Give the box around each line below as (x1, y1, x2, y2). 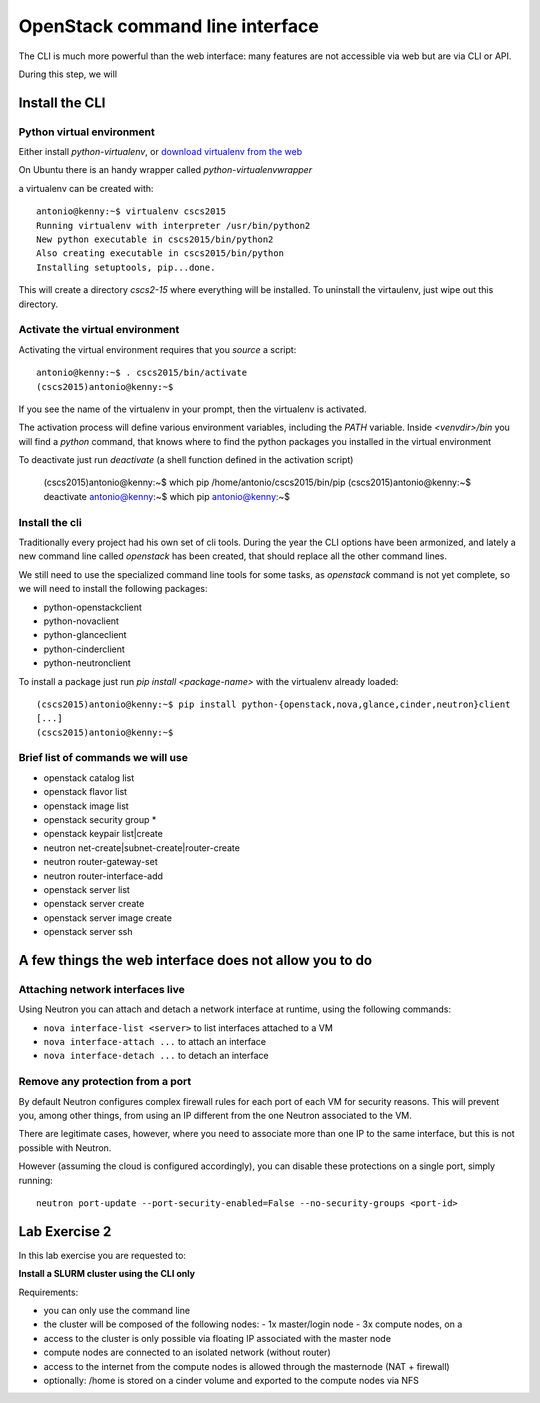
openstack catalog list (43, 771, 135, 784)
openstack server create (43, 898, 145, 910)
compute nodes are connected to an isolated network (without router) (43, 1346, 331, 1359)
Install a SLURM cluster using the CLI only (18, 1268, 195, 1280)
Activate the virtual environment (18, 323, 180, 337)
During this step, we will (18, 68, 118, 80)
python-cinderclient (43, 643, 125, 655)
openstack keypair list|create (43, 828, 164, 840)
